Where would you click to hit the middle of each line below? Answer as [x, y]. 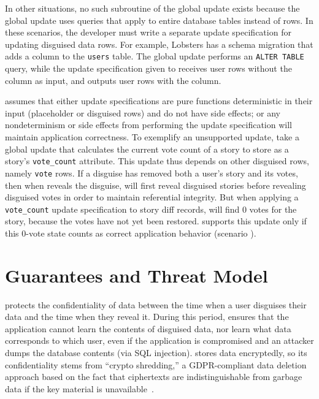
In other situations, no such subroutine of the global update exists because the [152, 8]
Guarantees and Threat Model [136, 275]
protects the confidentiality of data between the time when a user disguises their [156, 304]
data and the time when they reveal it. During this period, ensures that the [147, 317]
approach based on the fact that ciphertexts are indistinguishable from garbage [154, 377]
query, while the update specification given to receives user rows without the [148, 68]
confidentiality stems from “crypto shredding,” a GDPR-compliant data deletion [156, 364]
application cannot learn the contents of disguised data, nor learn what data [148, 328]
